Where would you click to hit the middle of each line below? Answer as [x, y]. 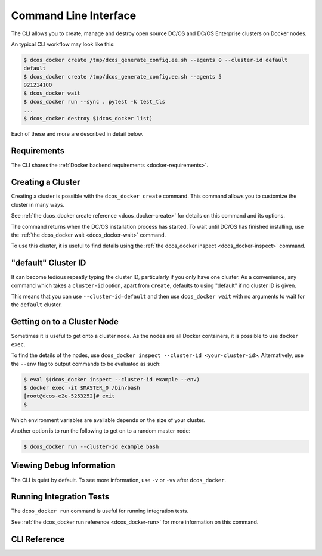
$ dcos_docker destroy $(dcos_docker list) [88, 118]
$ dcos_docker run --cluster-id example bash [91, 447]
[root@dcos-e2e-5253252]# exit [69, 396]
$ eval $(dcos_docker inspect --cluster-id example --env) [112, 379]
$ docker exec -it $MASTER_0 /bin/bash [82, 388]
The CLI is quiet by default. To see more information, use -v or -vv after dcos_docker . [119, 480]
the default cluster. [37, 305]
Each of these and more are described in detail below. [77, 133]
